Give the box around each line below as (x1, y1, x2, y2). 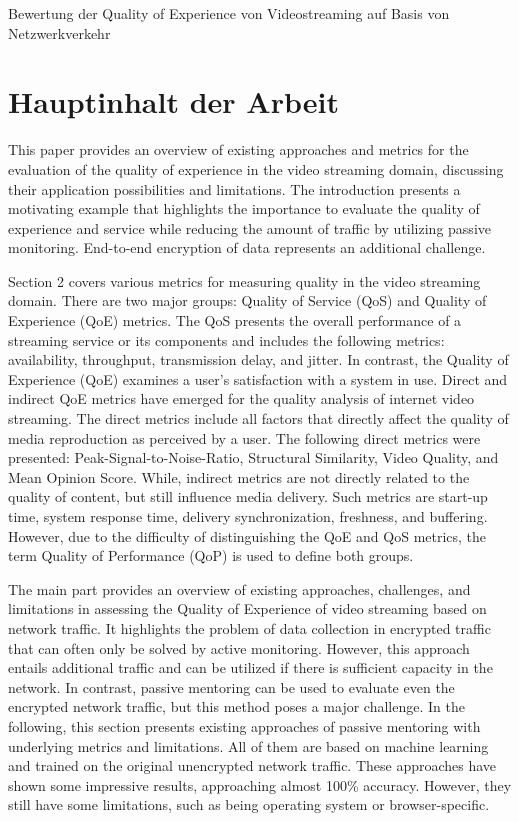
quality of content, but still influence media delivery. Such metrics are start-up (8, 486, 488, 507)
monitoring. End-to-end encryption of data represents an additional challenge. (8, 237, 486, 258)
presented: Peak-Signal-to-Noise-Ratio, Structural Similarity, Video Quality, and (8, 447, 499, 468)
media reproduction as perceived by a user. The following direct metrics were (8, 427, 481, 448)
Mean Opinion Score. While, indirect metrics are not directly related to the (8, 466, 470, 487)
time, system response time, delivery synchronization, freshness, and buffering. (8, 506, 488, 526)
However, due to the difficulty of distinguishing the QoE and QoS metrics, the (8, 525, 487, 546)
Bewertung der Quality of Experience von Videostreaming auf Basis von (8, 3, 450, 23)
